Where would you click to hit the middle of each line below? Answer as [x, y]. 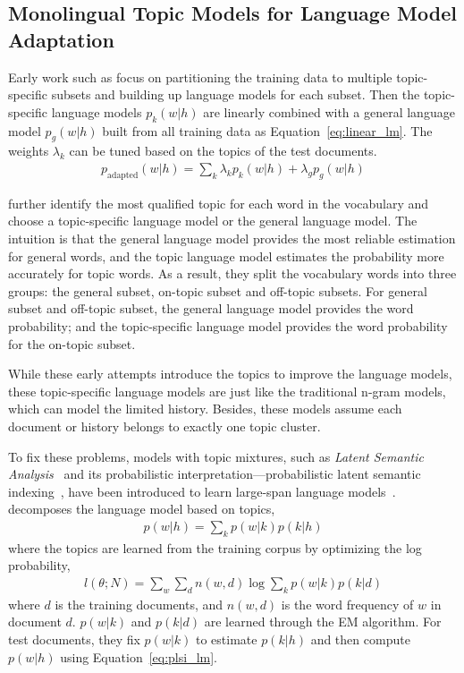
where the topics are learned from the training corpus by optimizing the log [215, 547]
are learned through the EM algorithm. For [323, 622]
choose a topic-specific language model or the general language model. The [213, 221]
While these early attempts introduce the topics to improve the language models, [230, 374]
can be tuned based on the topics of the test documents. [223, 151]
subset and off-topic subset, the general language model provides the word [211, 308]
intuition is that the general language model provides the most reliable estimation [232, 238]
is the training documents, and [139, 604]
